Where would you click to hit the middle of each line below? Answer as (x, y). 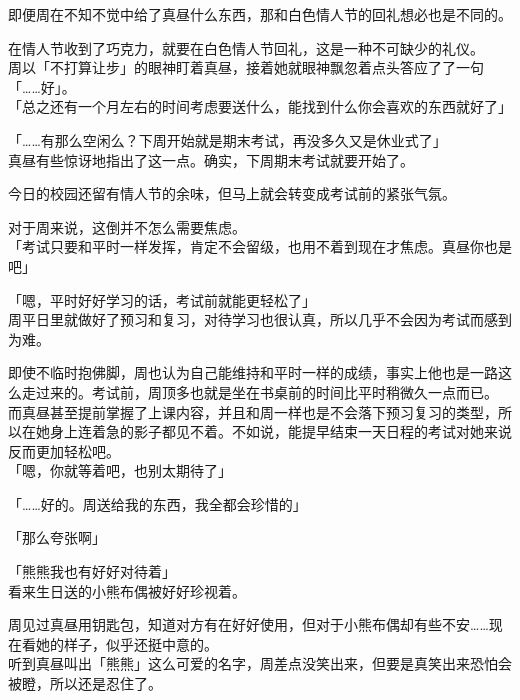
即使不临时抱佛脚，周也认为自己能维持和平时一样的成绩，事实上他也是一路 (253, 372)
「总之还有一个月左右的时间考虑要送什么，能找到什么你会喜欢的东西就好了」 (260, 106)
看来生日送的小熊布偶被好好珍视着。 (127, 590)
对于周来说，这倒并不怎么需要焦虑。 (127, 226)
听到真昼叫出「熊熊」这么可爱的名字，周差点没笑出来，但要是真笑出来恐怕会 (260, 663)
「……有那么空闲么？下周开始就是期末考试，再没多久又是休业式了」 (227, 139)
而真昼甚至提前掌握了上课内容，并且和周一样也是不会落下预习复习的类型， (253, 411)
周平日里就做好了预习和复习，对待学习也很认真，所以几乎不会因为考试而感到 (260, 319)
